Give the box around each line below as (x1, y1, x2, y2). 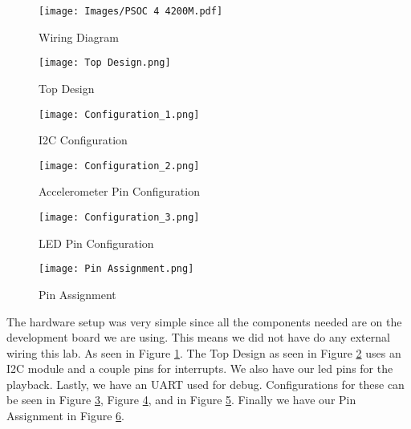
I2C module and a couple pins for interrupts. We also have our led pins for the (6, 360, 393, 377)
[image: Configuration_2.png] (39, 160, 200, 172)
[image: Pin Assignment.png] (39, 263, 194, 275)
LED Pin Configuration (39, 234, 154, 251)
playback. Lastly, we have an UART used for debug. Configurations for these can (6, 375, 405, 392)
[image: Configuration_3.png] (39, 212, 200, 223)
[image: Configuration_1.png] (39, 108, 200, 120)
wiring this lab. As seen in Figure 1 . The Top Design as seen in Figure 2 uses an (6, 344, 401, 361)
